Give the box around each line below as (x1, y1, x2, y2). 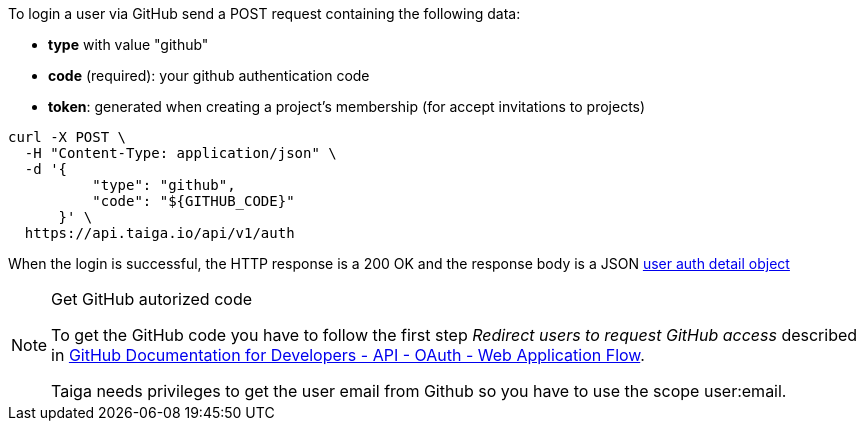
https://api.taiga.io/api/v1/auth (24, 225, 295, 241)
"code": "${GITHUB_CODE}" (92, 193, 295, 209)
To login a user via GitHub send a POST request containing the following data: (8, 5, 521, 22)
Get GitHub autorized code (51, 289, 253, 309)
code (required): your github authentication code (48, 67, 370, 84)
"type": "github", (92, 177, 236, 193)
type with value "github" (48, 36, 209, 53)
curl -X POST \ (8, 129, 127, 145)
